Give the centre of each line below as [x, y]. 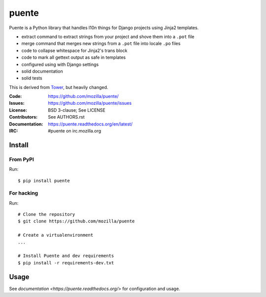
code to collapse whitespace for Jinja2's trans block [74, 50]
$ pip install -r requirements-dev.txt [66, 263]
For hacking [24, 193]
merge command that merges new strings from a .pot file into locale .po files [101, 43]
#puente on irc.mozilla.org [75, 131]
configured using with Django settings [60, 64]
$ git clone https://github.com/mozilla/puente [76, 221]
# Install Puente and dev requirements [66, 256]
